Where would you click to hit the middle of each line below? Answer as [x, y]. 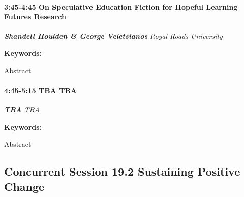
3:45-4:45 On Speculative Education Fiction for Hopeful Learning [121, 6]
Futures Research [35, 17]
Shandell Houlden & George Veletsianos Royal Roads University [113, 36]
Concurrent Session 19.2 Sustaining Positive [122, 171]
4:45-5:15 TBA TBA [40, 90]
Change [24, 186]
